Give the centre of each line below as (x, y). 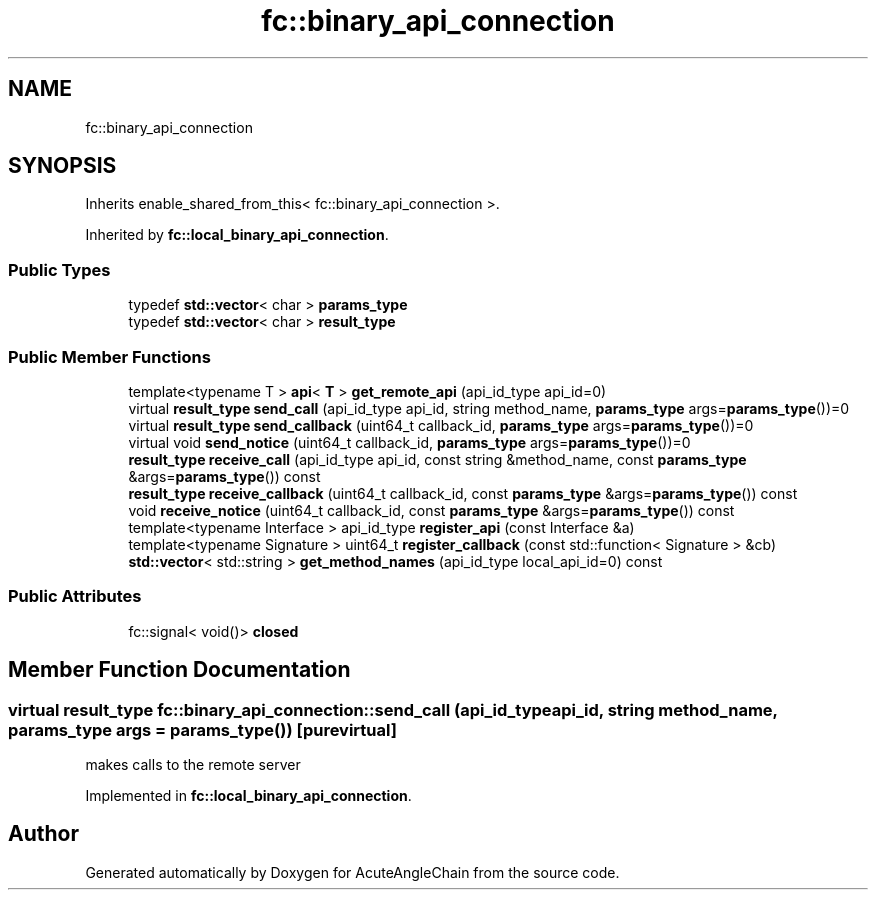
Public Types (59, 269)
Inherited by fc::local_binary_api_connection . (237, 235)
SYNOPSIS (62, 166)
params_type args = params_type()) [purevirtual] (202, 729)
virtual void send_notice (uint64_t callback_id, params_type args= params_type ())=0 (409, 442)
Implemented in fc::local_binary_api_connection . (248, 795)
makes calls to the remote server (193, 764)
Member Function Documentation (179, 670)
